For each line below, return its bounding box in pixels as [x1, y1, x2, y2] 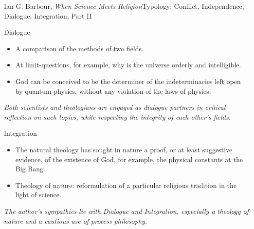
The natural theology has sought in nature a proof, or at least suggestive [15, 144, 233, 154]
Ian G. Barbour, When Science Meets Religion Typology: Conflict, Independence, [4, 1, 244, 11]
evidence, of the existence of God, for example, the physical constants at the [15, 154, 243, 164]
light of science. [15, 189, 61, 200]
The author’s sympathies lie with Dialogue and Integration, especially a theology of [4, 206, 249, 216]
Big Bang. [15, 164, 45, 174]
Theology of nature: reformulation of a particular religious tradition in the [15, 180, 237, 190]
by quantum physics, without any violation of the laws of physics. [15, 85, 211, 96]
